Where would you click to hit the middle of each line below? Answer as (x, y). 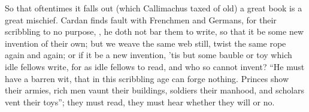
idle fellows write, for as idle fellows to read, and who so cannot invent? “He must (155, 66)
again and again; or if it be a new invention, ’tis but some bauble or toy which (149, 55)
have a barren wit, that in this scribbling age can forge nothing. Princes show (147, 78)
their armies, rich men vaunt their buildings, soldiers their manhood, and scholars (155, 90)
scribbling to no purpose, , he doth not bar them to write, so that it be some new (154, 31)
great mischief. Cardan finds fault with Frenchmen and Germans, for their (141, 19)
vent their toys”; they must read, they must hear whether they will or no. (140, 102)
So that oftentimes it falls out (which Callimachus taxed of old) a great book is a (154, 8)
